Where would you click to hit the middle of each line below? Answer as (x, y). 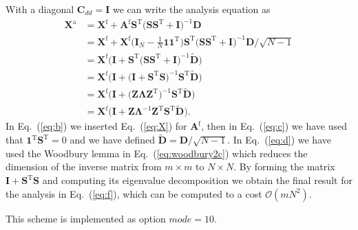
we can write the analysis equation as (191, 9)
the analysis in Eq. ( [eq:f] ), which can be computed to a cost (134, 193)
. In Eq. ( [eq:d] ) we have (279, 140)
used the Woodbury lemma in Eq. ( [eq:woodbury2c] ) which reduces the (157, 153)
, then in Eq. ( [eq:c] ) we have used (274, 126)
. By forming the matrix (284, 166)
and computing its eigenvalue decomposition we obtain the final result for (197, 180)
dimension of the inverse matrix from (84, 166)
